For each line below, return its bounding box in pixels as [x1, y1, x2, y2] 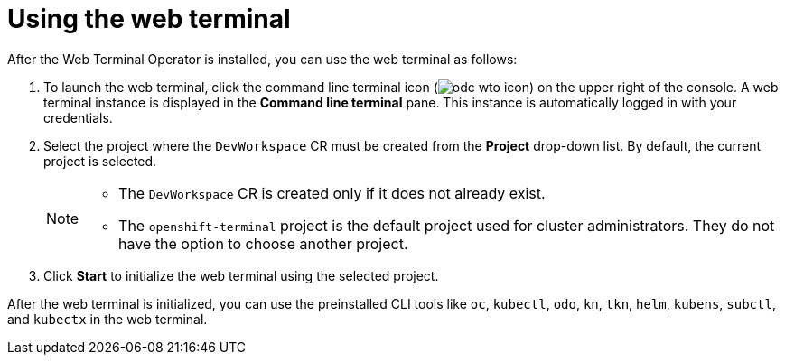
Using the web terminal [7, 4, 291, 34]
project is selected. [43, 153, 157, 169]
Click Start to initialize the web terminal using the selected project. [43, 267, 439, 283]
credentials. [43, 109, 113, 125]
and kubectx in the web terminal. [7, 311, 208, 327]
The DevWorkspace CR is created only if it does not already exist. [118, 183, 546, 202]
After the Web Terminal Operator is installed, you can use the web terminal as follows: [7, 51, 518, 67]
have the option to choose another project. [118, 234, 408, 253]
